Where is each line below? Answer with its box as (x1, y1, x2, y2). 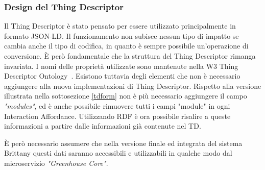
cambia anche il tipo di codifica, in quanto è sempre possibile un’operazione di (4, 40, 249, 51)
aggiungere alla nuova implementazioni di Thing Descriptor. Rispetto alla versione (4, 80, 261, 91)
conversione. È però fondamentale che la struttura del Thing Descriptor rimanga (4, 51, 256, 61)
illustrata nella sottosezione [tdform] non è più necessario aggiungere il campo (4, 90, 247, 101)
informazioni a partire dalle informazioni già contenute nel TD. (4, 120, 201, 131)
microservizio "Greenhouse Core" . (4, 157, 108, 168)
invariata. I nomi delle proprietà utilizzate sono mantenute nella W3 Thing (4, 60, 238, 71)
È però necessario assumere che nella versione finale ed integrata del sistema (4, 137, 243, 148)
